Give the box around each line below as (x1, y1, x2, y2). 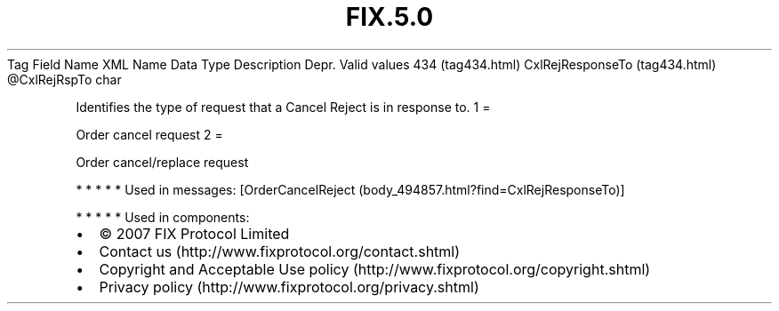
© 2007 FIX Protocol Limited (99, 224, 290, 243)
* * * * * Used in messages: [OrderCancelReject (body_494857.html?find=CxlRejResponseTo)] (76, 181, 625, 197)
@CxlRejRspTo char (7, 71, 122, 87)
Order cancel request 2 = (76, 126, 223, 142)
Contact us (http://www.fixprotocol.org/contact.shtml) (99, 242, 461, 260)
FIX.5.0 (345, 2, 434, 32)
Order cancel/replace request (76, 154, 249, 170)
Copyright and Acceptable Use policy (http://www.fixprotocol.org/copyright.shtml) (99, 259, 651, 278)
